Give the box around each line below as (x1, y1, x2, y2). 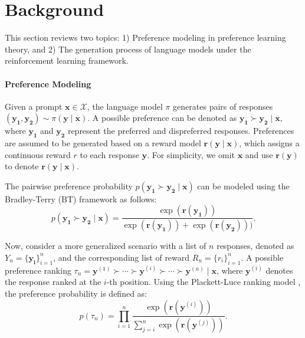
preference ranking (5, 264, 71, 276)
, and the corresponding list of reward (53, 251, 190, 263)
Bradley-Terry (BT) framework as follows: (5, 192, 157, 205)
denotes (265, 264, 293, 276)
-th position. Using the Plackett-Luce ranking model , (106, 275, 301, 288)
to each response (80, 148, 139, 160)
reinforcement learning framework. (5, 54, 129, 67)
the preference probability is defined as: (5, 287, 147, 299)
